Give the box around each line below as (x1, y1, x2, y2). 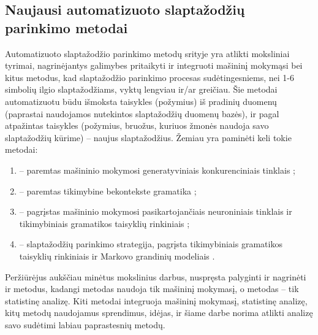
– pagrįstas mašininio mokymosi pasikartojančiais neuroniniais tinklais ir (19, 205, 292, 218)
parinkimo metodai (5, 18, 128, 37)
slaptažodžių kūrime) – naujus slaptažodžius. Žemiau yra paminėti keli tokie (5, 131, 292, 144)
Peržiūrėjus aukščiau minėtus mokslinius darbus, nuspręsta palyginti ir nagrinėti (5, 270, 306, 283)
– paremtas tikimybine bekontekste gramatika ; (19, 184, 197, 197)
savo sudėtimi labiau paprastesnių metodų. (5, 318, 165, 331)
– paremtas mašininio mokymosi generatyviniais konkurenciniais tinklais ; (19, 163, 295, 176)
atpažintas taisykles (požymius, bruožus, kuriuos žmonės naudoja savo (5, 119, 269, 132)
